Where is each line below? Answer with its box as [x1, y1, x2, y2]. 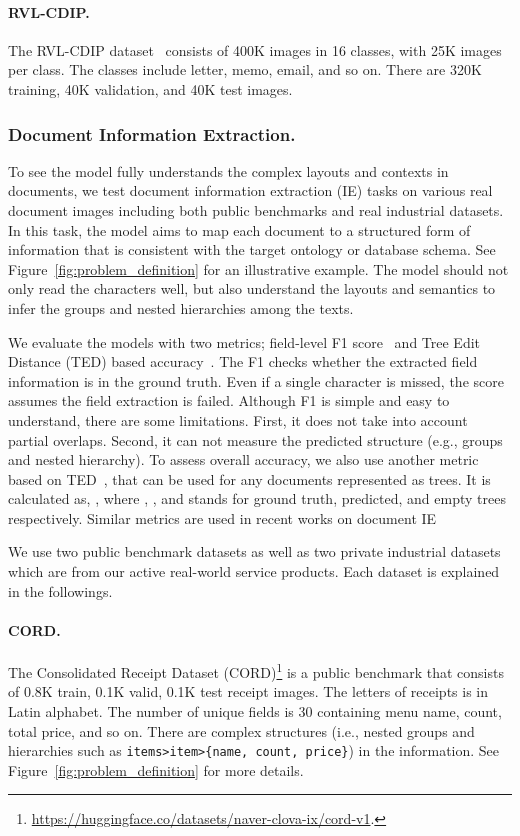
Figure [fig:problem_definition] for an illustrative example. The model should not [8, 258, 509, 279]
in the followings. [8, 580, 113, 601]
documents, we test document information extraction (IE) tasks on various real [8, 180, 493, 201]
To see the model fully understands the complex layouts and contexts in [8, 160, 449, 181]
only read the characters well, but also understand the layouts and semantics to [8, 278, 496, 299]
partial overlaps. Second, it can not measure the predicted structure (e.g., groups [8, 429, 503, 450]
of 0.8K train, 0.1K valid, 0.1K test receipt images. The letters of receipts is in [8, 681, 489, 702]
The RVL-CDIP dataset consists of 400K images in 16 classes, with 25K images [8, 39, 502, 60]
